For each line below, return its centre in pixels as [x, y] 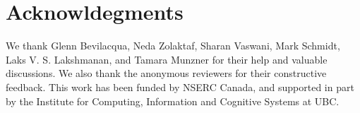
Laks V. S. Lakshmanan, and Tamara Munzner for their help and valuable [167, 59]
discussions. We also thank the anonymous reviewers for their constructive [166, 73]
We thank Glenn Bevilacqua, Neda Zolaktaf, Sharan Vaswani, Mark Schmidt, [173, 46]
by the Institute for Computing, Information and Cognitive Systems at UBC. [173, 101]
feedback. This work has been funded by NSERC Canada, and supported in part [180, 87]
